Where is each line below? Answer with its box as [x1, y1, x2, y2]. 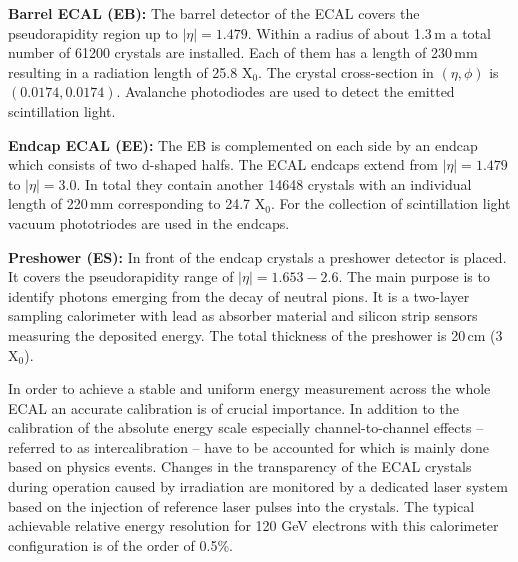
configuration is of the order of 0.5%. [8, 534, 233, 555]
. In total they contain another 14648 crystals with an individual [76, 173, 472, 194]
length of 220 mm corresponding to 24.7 [8, 193, 251, 214]
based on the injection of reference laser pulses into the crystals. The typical [8, 495, 475, 516]
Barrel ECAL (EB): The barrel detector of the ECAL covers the [8, 3, 420, 23]
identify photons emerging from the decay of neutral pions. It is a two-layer [8, 285, 470, 306]
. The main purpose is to [338, 266, 490, 287]
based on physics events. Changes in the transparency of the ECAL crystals [8, 456, 472, 477]
